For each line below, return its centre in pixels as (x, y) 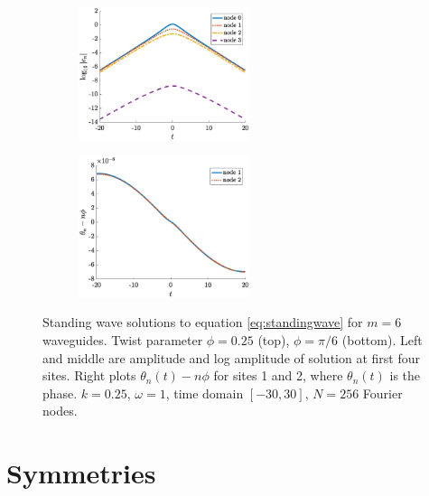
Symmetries (81, 473)
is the (405, 375)
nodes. (60, 411)
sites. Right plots (89, 375)
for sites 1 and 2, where (278, 375)
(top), (274, 340)
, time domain (205, 393)
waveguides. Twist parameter (123, 340)
